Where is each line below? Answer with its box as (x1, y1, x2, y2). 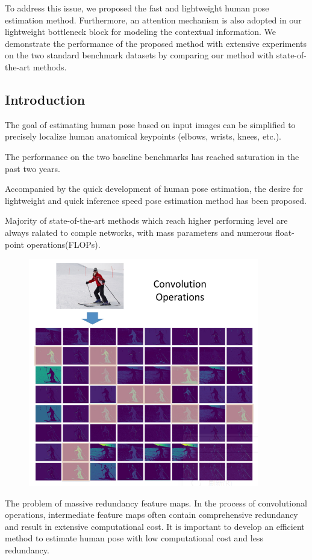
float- (275, 226, 295, 238)
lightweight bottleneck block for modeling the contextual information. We (5, 25, 276, 38)
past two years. (5, 162, 60, 174)
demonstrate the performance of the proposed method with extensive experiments (5, 37, 307, 49)
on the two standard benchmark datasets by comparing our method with (5, 49, 274, 61)
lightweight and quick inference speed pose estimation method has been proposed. (5, 194, 307, 206)
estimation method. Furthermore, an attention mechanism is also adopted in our (5, 13, 302, 26)
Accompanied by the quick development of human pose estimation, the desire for (5, 182, 303, 195)
